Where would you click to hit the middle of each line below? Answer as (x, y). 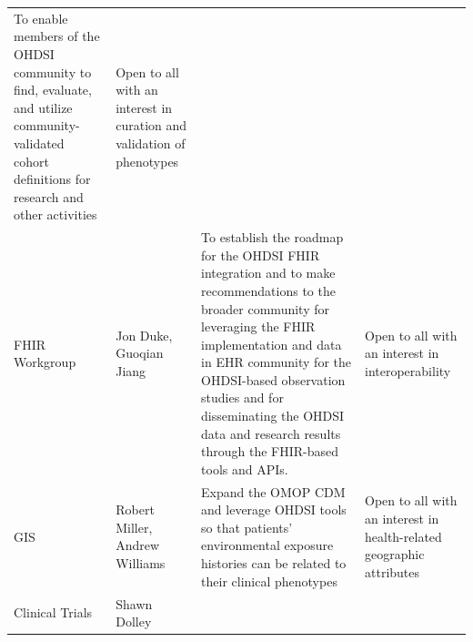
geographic (395, 554)
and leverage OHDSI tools (274, 510)
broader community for (265, 308)
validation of (151, 143)
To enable (41, 18)
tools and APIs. (245, 469)
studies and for (242, 397)
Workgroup (45, 362)
